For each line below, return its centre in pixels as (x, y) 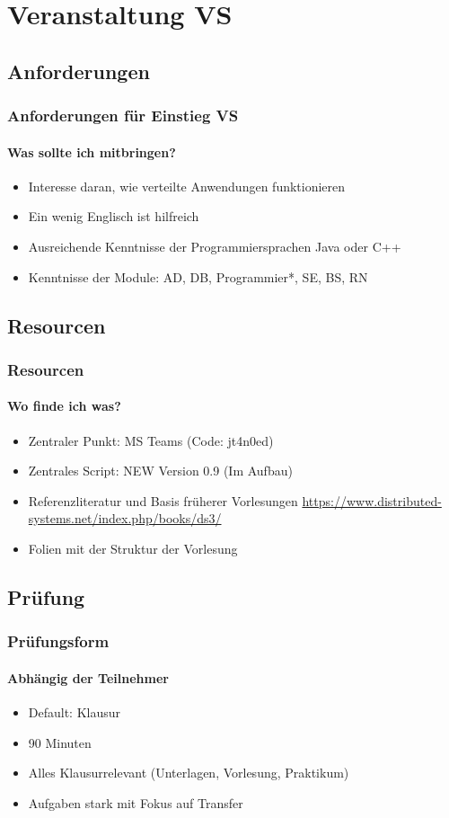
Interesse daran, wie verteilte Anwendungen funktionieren (187, 186)
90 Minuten (60, 742)
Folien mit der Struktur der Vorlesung (133, 548)
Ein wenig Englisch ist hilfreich (114, 216)
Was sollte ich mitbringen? (92, 151)
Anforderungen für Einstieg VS (123, 116)
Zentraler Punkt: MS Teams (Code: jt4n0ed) (151, 440)
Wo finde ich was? (64, 406)
